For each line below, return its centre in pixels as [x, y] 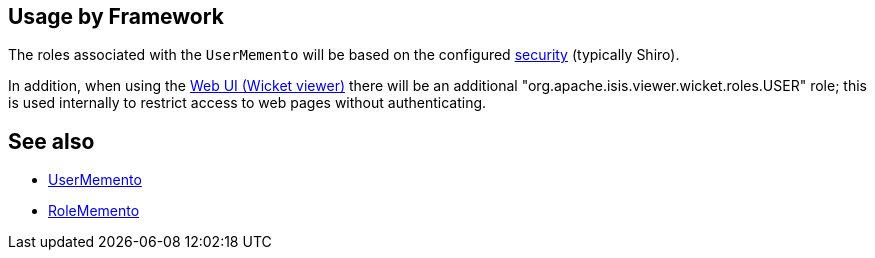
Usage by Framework [116, 16]
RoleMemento [94, 211]
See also [51, 141]
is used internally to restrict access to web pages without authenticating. [247, 103]
